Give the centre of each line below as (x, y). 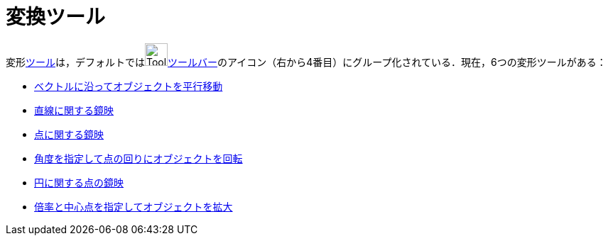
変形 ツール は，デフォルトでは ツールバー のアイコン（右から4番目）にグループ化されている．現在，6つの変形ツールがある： (306, 62)
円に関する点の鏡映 (79, 182)
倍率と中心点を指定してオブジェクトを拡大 (134, 206)
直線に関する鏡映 (74, 110)
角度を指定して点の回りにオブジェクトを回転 (139, 158)
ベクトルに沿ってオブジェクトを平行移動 (129, 86)
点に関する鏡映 (69, 134)
